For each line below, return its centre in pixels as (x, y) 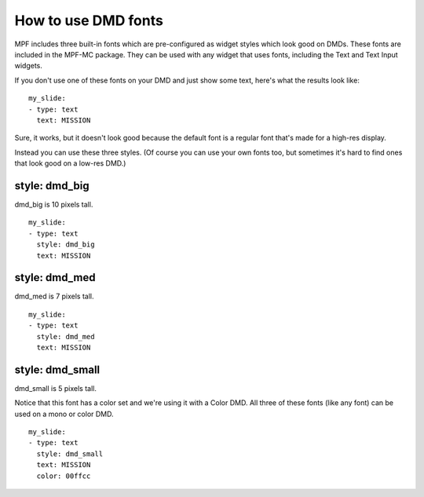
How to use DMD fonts (89, 20)
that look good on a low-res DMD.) (70, 163)
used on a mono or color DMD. (64, 414)
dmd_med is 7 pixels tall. (54, 296)
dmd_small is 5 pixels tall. (56, 388)
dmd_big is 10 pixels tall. (54, 204)
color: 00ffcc (64, 476)
